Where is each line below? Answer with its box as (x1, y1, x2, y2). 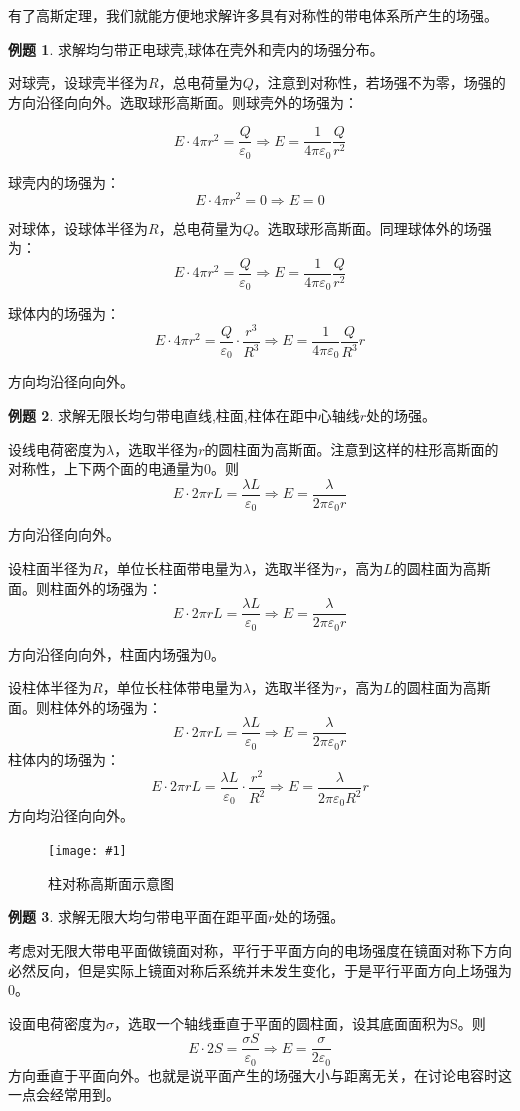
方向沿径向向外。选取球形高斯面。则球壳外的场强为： (8, 91, 358, 112)
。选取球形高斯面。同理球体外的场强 (253, 217, 492, 238)
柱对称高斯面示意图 (48, 872, 174, 893)
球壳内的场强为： (8, 171, 120, 192)
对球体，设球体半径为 (8, 217, 148, 238)
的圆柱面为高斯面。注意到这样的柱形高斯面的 (204, 438, 499, 459)
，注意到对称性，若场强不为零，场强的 (253, 72, 506, 93)
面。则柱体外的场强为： (8, 696, 162, 717)
